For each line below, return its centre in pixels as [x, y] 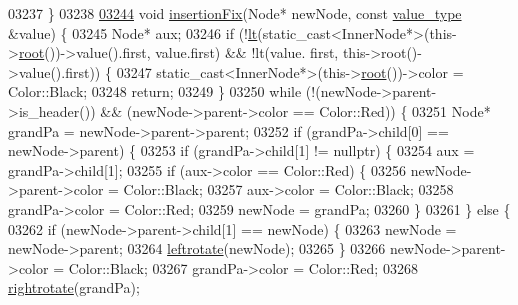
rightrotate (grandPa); [74, 287]
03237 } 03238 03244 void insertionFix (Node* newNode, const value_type [235, 13]
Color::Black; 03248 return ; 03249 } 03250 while [155, 91]
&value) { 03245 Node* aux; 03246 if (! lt [133, 32]
